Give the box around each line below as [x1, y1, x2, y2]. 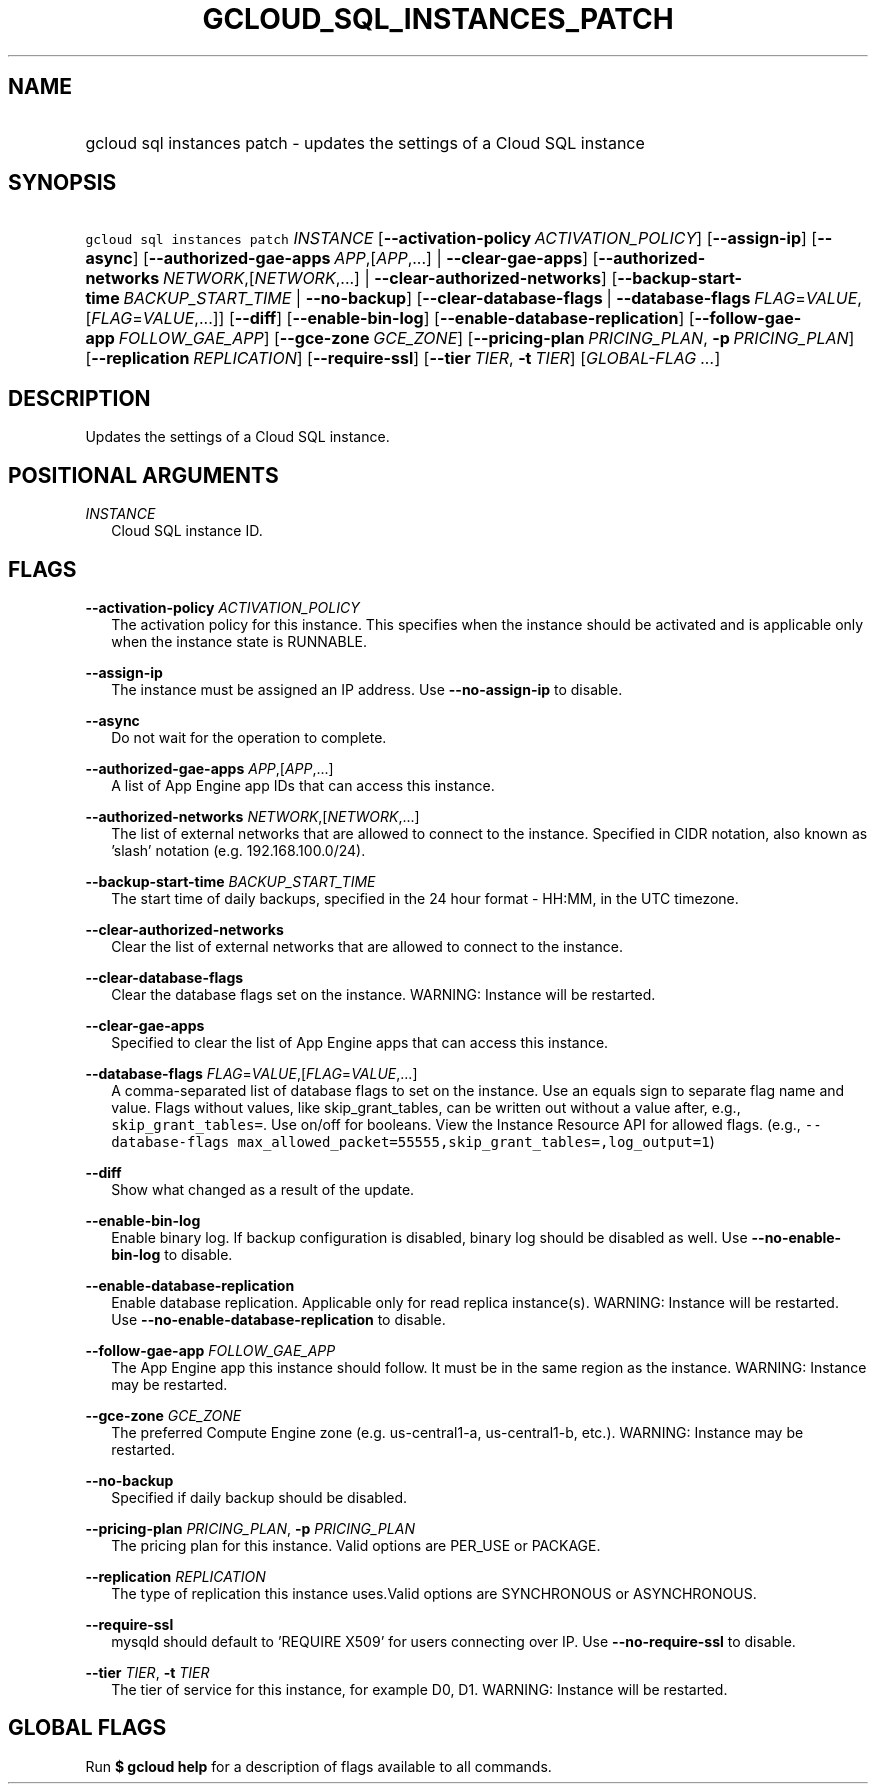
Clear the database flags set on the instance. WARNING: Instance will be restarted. [111, 985, 656, 1003]
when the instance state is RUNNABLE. [111, 632, 368, 650]
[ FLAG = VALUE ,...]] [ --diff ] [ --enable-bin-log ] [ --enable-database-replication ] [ [85, 308, 695, 329]
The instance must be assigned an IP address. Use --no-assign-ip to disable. [111, 680, 623, 698]
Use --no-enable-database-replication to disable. [111, 1310, 446, 1328]
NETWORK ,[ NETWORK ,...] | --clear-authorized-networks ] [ [163, 268, 618, 289]
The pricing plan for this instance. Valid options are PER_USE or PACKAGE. [111, 1536, 601, 1554]
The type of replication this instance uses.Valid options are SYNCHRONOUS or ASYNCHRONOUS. [111, 1584, 757, 1602]
